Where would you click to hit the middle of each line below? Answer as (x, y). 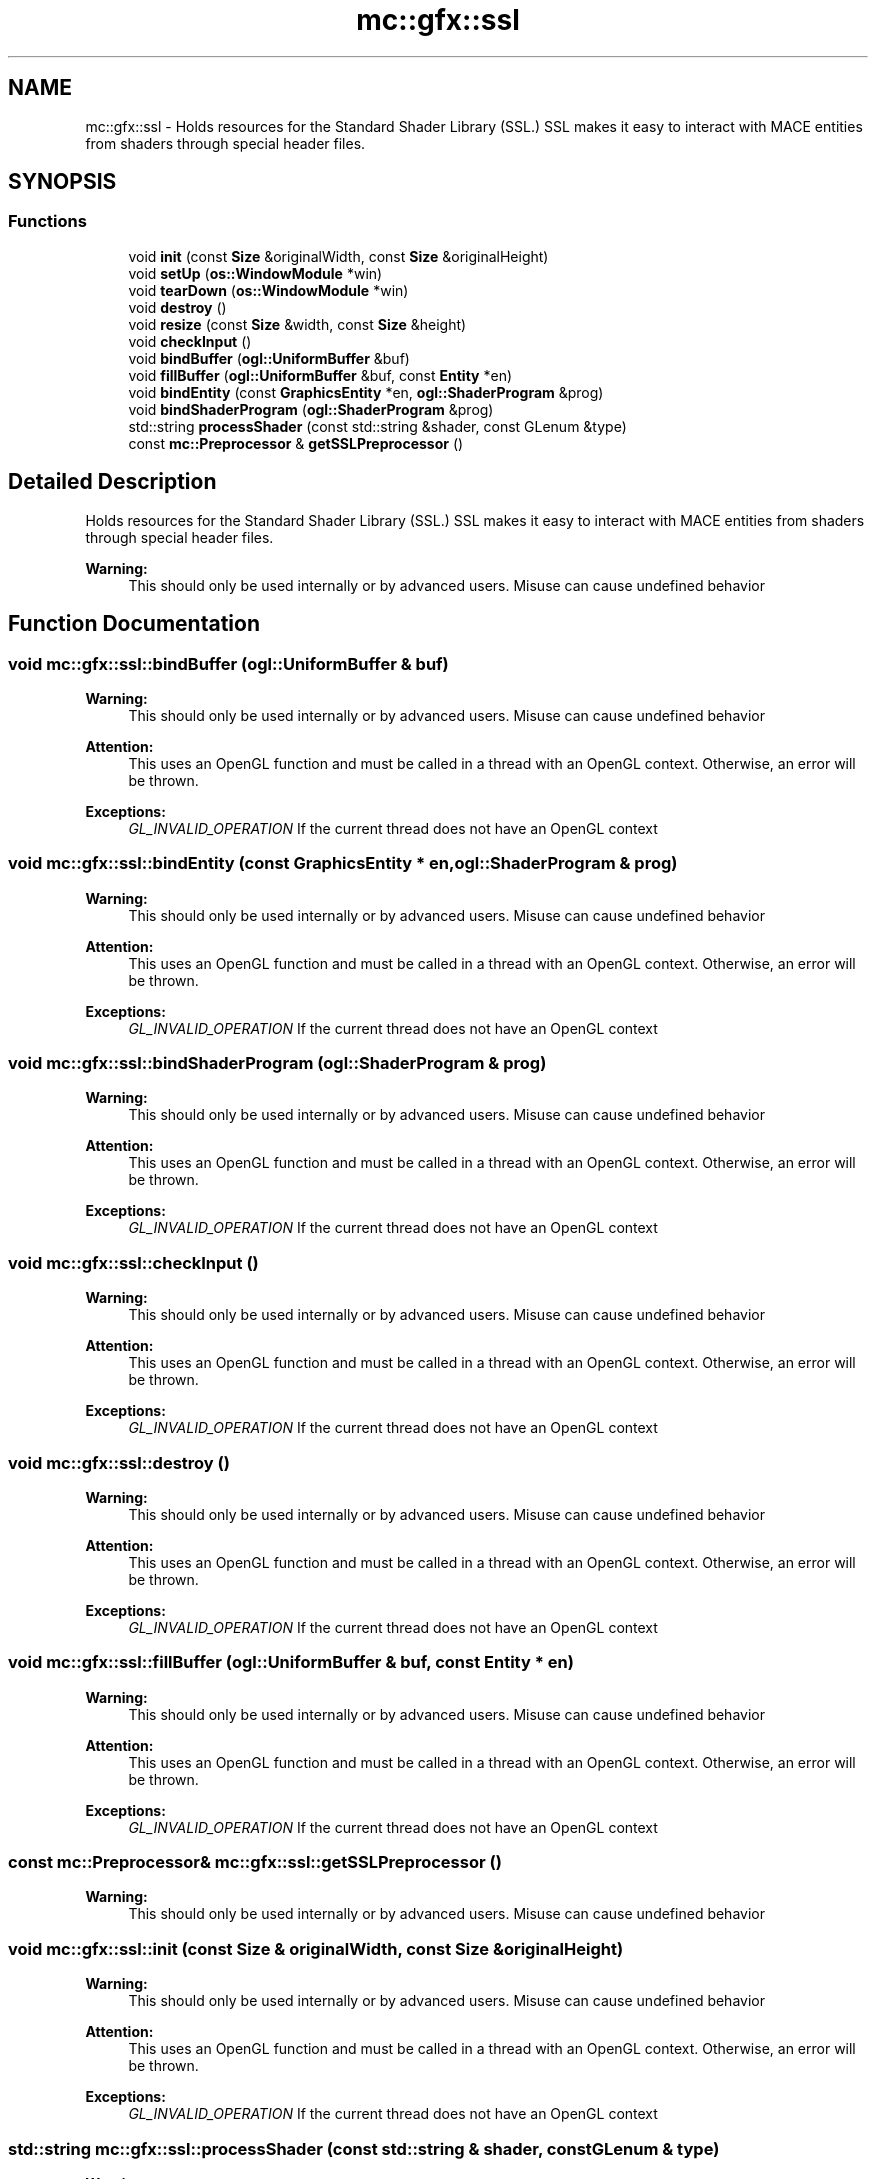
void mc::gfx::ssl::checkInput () (133, 1262)
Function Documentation (134, 624)
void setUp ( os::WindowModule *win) (255, 273)
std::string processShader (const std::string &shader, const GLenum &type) (377, 426)
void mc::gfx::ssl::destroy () (119, 1462)
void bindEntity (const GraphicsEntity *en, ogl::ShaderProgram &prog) (366, 392)
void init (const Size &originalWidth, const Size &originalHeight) (338, 256)
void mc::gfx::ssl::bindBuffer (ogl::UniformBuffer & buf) (228, 663)
